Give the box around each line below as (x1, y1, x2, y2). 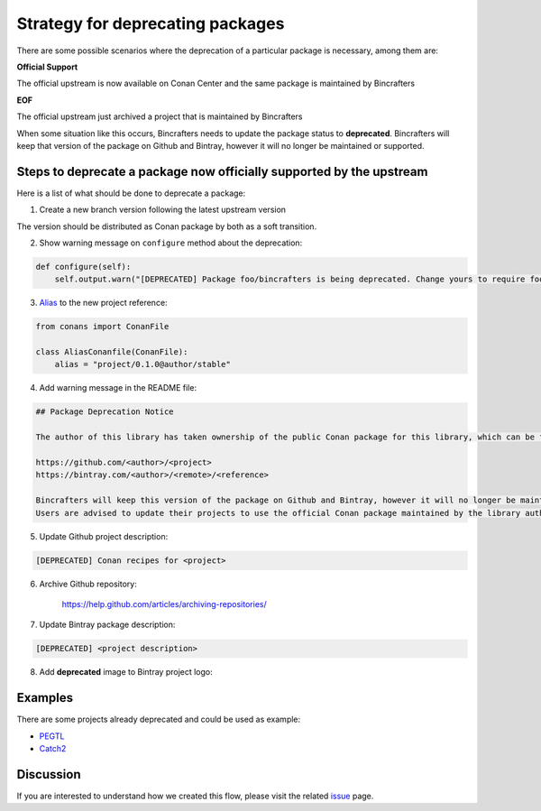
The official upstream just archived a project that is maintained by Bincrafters (16, 111, 303, 122)
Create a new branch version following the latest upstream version (39, 204, 287, 216)
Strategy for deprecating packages (16, 14, 285, 33)
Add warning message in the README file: (39, 382, 197, 393)
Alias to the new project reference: (39, 298, 168, 309)
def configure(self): (35, 262, 132, 272)
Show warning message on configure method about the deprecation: (39, 237, 303, 248)
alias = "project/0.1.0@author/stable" (54, 359, 232, 370)
